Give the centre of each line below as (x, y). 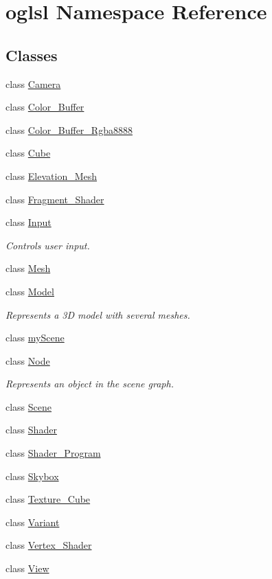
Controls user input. (48, 245)
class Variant (33, 522)
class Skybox (32, 476)
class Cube (28, 153)
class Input (29, 222)
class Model (30, 291)
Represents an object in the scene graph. (90, 384)
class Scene (29, 406)
